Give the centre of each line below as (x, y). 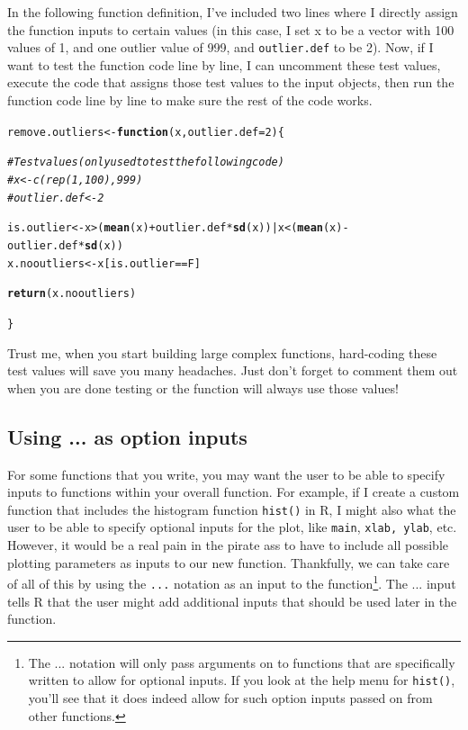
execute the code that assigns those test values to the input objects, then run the (231, 82)
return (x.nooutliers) (72, 294)
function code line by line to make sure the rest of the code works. (190, 100)
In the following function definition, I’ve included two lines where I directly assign (233, 12)
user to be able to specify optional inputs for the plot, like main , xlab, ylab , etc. (232, 527)
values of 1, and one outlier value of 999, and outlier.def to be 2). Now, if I (220, 47)
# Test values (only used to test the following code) (146, 162)
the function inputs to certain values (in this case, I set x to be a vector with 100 (231, 29)
